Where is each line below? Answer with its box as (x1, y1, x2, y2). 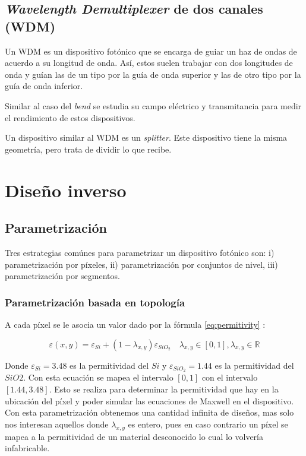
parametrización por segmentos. (5, 270, 120, 282)
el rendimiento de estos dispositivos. (5, 111, 135, 123)
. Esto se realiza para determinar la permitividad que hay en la (49, 382, 279, 395)
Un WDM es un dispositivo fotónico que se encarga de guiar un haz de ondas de (5, 45, 297, 57)
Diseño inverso (5, 178, 127, 202)
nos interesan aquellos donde (5, 417, 109, 430)
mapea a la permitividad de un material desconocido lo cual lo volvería (5, 430, 263, 442)
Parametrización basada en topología (5, 294, 185, 309)
